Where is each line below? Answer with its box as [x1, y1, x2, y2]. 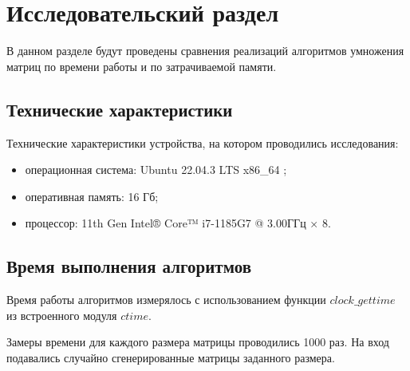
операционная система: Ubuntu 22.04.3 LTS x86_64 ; [25, 161, 287, 178]
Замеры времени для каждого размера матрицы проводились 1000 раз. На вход [6, 334, 389, 350]
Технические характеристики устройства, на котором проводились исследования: [6, 134, 399, 151]
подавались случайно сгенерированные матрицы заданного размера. [6, 349, 335, 365]
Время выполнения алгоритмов [6, 254, 251, 278]
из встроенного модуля [6, 306, 117, 323]
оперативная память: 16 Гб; [25, 187, 159, 204]
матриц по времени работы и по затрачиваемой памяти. [6, 57, 277, 74]
